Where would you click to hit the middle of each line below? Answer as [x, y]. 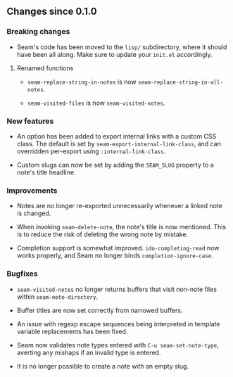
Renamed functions [45, 68]
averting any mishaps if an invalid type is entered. [89, 352]
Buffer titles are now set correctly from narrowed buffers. [100, 310]
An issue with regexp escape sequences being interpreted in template [118, 324]
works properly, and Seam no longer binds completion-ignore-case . [115, 255]
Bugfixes [22, 274]
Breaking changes [38, 32]
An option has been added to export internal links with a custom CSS [116, 136]
